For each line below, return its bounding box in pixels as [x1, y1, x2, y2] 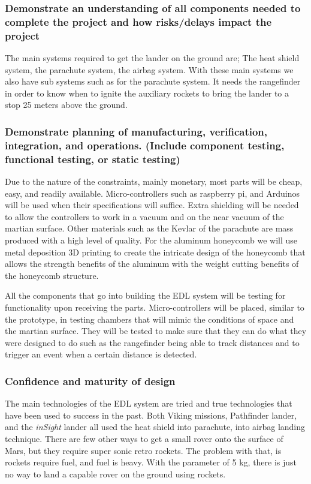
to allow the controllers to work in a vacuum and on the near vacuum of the [5, 210, 284, 223]
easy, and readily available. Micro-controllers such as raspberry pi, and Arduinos [5, 187, 300, 199]
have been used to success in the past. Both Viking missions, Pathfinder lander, [5, 408, 297, 421]
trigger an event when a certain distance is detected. [5, 348, 197, 360]
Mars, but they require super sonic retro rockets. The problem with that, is [5, 444, 282, 456]
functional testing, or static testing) [5, 151, 180, 166]
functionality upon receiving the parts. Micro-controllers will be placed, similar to [5, 301, 304, 314]
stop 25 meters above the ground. [5, 98, 128, 111]
